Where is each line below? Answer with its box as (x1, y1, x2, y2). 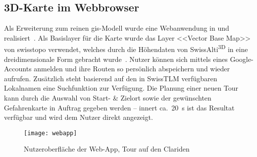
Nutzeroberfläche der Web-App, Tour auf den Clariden (24, 144, 190, 154)
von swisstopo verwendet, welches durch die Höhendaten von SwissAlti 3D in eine (4, 43, 248, 54)
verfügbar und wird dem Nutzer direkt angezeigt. (4, 112, 153, 122)
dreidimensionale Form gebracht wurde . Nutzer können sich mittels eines (4, 53, 228, 64)
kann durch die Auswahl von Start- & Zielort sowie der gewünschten (4, 93, 211, 103)
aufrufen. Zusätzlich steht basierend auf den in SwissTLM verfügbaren (4, 73, 217, 83)
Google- (230, 53, 254, 64)
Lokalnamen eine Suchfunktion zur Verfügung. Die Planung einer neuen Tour (4, 83, 238, 93)
